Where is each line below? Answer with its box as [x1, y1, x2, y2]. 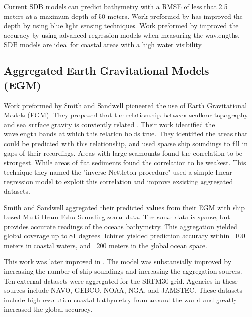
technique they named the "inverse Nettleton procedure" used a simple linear [4, 167, 232, 177]
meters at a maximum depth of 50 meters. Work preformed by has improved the [4, 11, 243, 21]
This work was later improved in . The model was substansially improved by [4, 256, 232, 267]
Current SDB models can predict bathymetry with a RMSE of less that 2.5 [4, 1, 228, 11]
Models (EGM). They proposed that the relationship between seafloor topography [4, 110, 248, 120]
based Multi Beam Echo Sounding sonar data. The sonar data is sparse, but [4, 212, 230, 222]
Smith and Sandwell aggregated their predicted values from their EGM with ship [4, 202, 245, 212]
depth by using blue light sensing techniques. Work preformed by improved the [4, 20, 239, 31]
